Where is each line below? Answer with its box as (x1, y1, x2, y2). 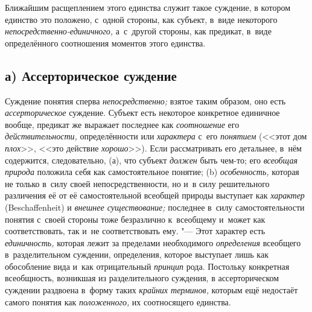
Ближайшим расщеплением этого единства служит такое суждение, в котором (5, 1, 291, 13)
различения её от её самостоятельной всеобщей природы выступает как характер (5, 189, 305, 202)
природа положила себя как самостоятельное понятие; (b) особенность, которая (5, 165, 299, 178)
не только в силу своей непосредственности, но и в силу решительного (5, 177, 270, 189)
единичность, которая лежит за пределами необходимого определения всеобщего (5, 236, 301, 249)
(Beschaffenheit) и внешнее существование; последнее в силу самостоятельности (5, 200, 305, 213)
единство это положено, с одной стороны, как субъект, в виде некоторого (5, 13, 278, 25)
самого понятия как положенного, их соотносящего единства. (5, 295, 231, 308)
